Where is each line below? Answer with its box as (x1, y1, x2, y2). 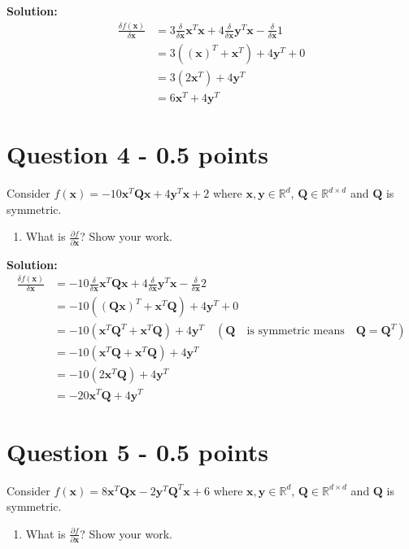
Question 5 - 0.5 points (7, 434, 268, 468)
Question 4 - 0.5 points (7, 137, 268, 171)
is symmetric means (246, 325, 345, 338)
